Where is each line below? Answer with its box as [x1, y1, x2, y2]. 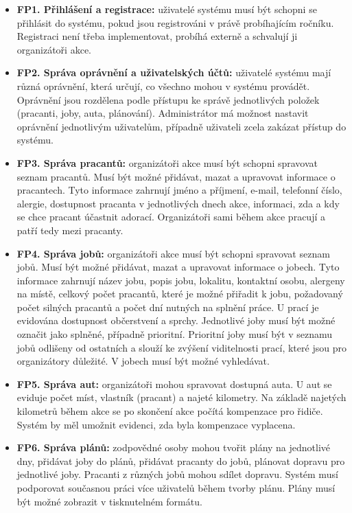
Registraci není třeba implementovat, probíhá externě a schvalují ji [16, 29, 298, 43]
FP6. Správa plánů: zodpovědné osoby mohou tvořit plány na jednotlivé [16, 440, 331, 455]
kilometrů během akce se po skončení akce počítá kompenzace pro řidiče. [16, 404, 323, 418]
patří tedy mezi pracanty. [16, 223, 124, 237]
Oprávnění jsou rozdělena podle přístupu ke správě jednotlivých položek [16, 92, 320, 106]
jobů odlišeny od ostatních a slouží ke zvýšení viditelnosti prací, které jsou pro [16, 340, 347, 354]
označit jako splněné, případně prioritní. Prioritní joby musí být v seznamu [16, 327, 332, 341]
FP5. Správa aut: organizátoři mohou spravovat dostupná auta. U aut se [16, 376, 332, 391]
